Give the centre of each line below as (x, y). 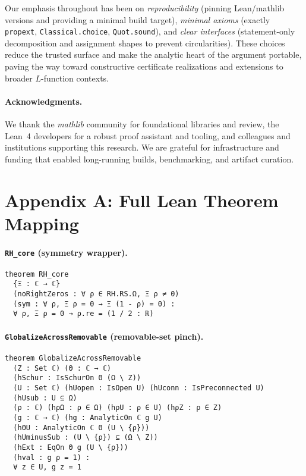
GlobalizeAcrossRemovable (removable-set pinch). (104, 336)
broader (19, 78)
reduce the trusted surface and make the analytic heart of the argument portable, (153, 54)
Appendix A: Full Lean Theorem (142, 200)
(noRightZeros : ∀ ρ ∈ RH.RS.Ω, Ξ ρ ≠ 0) (96, 294)
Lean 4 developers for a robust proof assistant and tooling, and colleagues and (148, 135)
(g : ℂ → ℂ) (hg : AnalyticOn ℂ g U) (88, 417)
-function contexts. (75, 78)
